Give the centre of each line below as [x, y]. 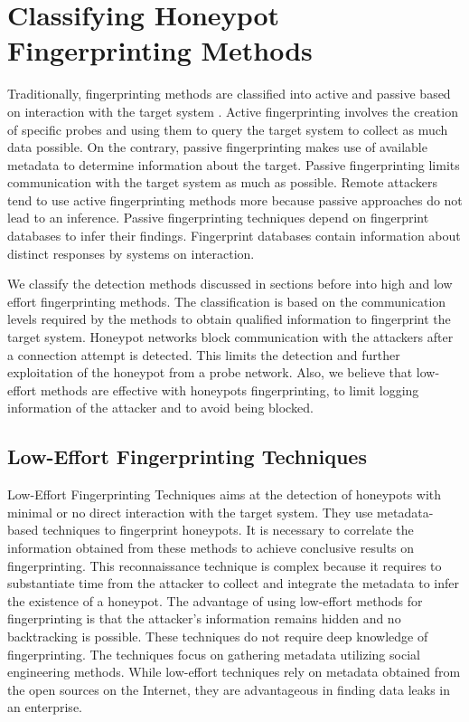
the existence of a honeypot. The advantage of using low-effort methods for [215, 600]
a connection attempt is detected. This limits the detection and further [204, 354]
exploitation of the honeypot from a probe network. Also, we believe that [210, 372]
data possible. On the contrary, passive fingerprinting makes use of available [217, 147]
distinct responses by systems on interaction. [131, 253]
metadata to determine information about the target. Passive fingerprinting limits [234, 164]
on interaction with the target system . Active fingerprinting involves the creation [233, 111]
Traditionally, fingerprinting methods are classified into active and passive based [229, 94]
